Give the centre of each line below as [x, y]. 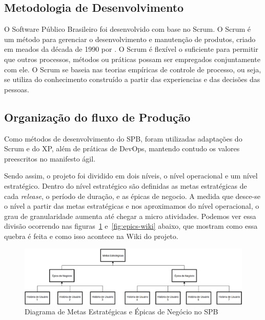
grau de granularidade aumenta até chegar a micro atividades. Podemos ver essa [130, 216]
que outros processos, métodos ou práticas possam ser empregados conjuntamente [132, 59]
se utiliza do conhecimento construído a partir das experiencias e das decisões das [132, 79]
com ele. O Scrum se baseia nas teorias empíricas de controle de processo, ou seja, [133, 69]
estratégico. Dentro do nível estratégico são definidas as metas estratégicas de [126, 185]
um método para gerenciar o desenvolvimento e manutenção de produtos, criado [130, 39]
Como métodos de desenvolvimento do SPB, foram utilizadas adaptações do [123, 138]
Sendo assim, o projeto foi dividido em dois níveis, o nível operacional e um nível [131, 176]
